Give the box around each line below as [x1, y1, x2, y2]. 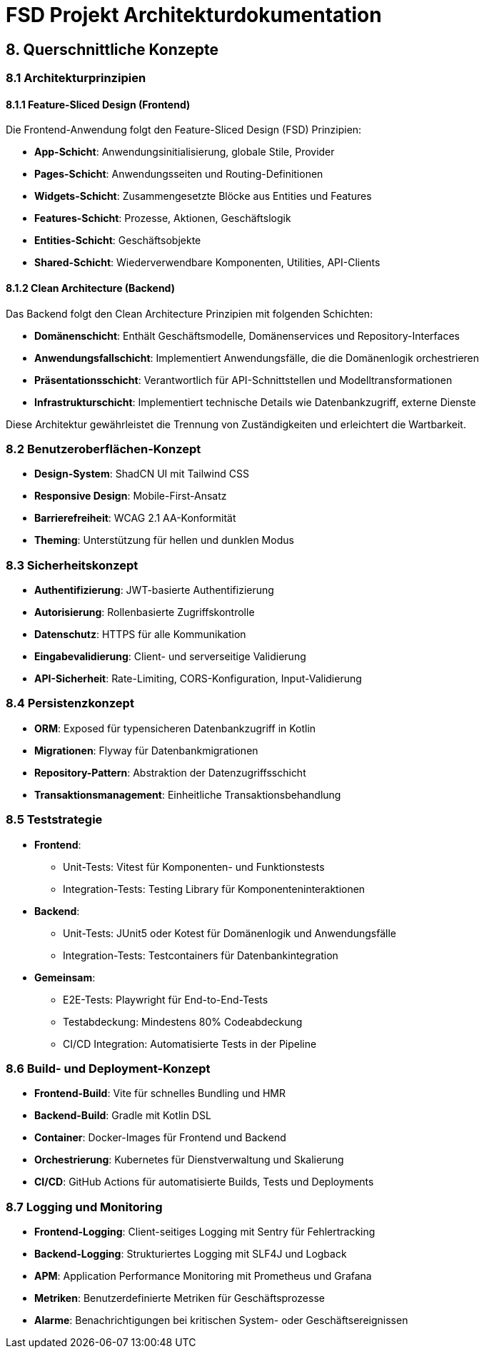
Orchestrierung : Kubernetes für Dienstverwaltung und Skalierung [34, 1153, 344, 1166]
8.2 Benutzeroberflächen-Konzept [6, 441, 201, 456]
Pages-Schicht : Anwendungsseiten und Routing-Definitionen [34, 168, 323, 181]
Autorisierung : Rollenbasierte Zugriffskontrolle [34, 606, 255, 619]
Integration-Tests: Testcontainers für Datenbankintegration [63, 949, 338, 961]
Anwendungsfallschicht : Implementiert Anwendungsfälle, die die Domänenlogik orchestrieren [34, 351, 480, 364]
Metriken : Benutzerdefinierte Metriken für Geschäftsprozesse [34, 1292, 325, 1305]
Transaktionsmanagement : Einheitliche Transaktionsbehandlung [34, 788, 341, 801]
